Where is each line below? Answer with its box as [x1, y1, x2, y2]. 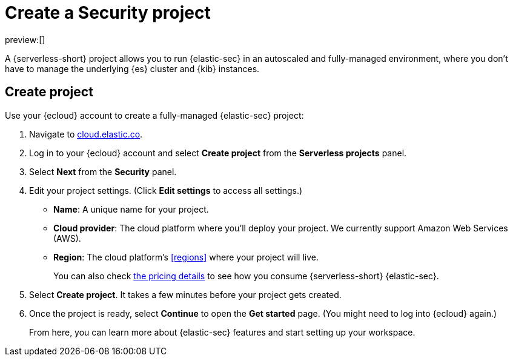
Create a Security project [5, 2, 211, 23]
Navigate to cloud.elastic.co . [29, 128, 143, 139]
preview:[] [5, 34, 45, 45]
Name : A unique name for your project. [53, 204, 209, 214]
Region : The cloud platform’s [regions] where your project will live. [53, 251, 319, 262]
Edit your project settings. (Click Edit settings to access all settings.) [29, 185, 303, 196]
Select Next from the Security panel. [29, 166, 177, 177]
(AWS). [53, 233, 81, 243]
